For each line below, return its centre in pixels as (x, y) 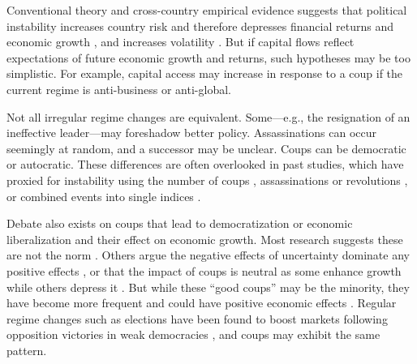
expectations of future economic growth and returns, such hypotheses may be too (208, 57)
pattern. (27, 350)
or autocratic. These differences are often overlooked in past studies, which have (205, 164)
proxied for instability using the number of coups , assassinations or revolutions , (207, 180)
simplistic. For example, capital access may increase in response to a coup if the (205, 73)
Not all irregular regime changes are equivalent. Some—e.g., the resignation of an (208, 116)
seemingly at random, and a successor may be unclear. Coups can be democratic (206, 148)
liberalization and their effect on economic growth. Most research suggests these (205, 239)
